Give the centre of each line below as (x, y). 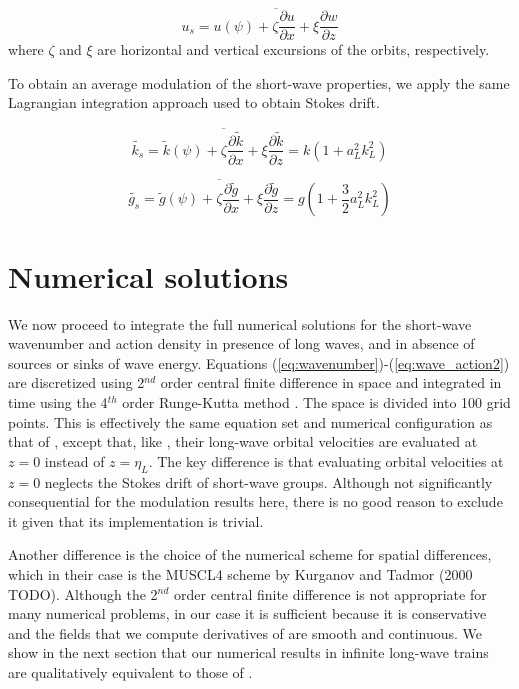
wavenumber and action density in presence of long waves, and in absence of (241, 343)
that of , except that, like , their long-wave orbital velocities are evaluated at (243, 441)
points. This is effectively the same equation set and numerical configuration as (250, 421)
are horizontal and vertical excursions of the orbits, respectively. (293, 49)
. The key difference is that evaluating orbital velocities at (326, 460)
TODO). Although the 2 (83, 593)
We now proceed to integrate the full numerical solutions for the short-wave (240, 323)
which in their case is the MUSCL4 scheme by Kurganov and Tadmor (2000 (240, 573)
